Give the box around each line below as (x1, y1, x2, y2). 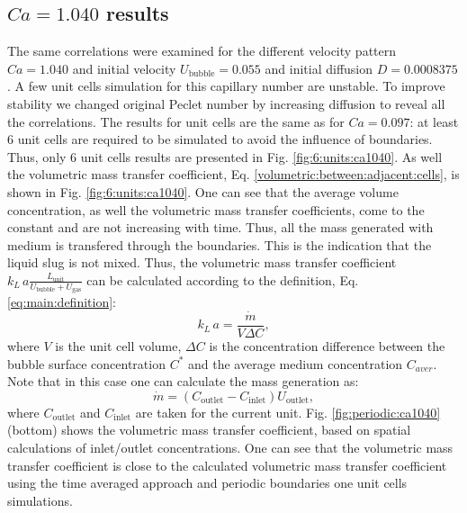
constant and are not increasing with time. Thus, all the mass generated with (7, 218, 434, 237)
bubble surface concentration (7, 354, 166, 373)
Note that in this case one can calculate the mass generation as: (7, 372, 359, 391)
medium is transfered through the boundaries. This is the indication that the (7, 235, 432, 254)
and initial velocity (72, 58, 176, 77)
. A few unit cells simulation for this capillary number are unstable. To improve (7, 76, 445, 95)
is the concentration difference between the (209, 337, 445, 355)
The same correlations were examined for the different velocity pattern (7, 41, 397, 60)
